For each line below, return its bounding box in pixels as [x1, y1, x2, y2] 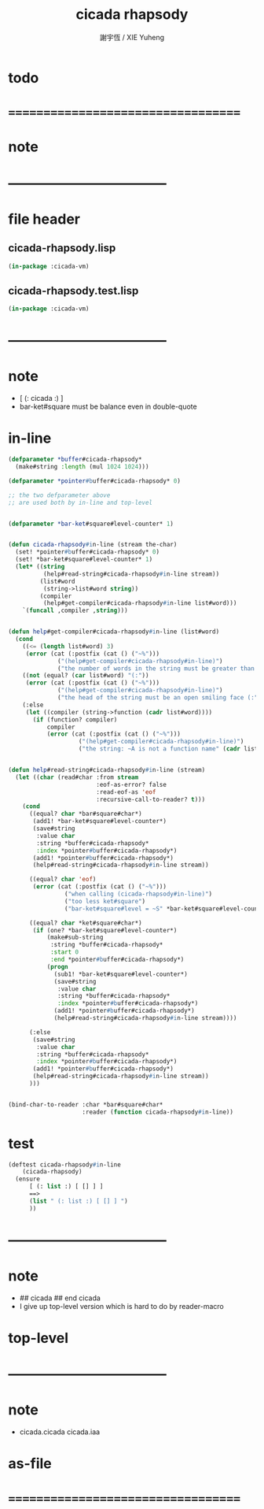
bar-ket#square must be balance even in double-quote [19, 402, 198, 411]
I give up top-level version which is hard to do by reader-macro [19, 1301, 224, 1311]
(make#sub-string [46, 933, 104, 942]
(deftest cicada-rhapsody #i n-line [8, 1160, 122, 1169]
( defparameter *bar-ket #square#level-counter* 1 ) [8, 520, 174, 528]
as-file [8, 1455, 53, 1473]
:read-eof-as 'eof [95, 788, 156, 796]
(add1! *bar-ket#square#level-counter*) [32, 818, 167, 825]
